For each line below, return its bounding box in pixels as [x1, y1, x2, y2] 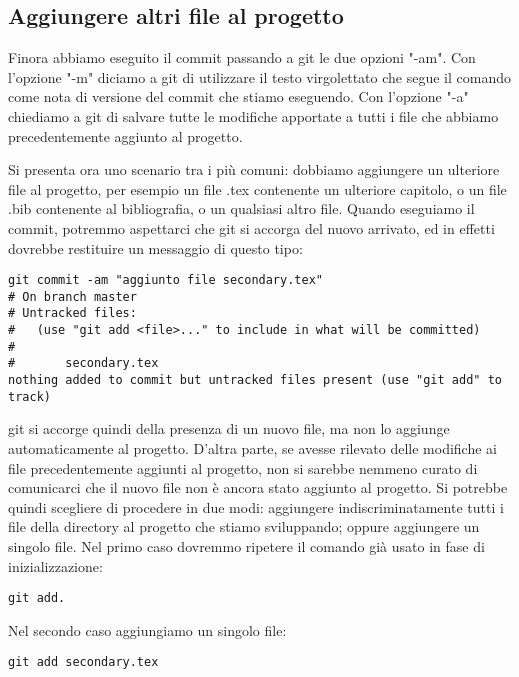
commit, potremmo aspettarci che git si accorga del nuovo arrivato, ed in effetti [8, 217, 495, 238]
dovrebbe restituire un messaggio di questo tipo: [8, 237, 303, 258]
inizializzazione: [8, 555, 103, 576]
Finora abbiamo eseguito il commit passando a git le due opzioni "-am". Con [8, 47, 476, 68]
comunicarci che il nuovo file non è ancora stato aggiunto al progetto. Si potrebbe [8, 477, 508, 498]
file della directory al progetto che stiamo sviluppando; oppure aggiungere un [8, 516, 480, 537]
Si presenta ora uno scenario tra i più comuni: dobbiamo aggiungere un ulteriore [8, 159, 500, 180]
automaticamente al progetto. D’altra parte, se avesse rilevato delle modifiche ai [8, 437, 497, 458]
